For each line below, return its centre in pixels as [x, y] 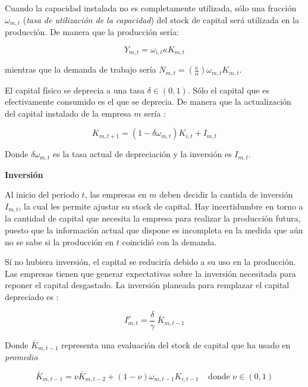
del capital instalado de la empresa [68, 113]
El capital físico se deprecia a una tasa [75, 90]
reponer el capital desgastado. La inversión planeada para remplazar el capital [147, 285]
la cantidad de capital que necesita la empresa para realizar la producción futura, [153, 218]
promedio [21, 357]
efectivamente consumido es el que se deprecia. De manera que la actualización [148, 102]
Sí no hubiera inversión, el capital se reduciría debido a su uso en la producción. [150, 262]
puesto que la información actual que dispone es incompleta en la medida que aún [154, 230]
